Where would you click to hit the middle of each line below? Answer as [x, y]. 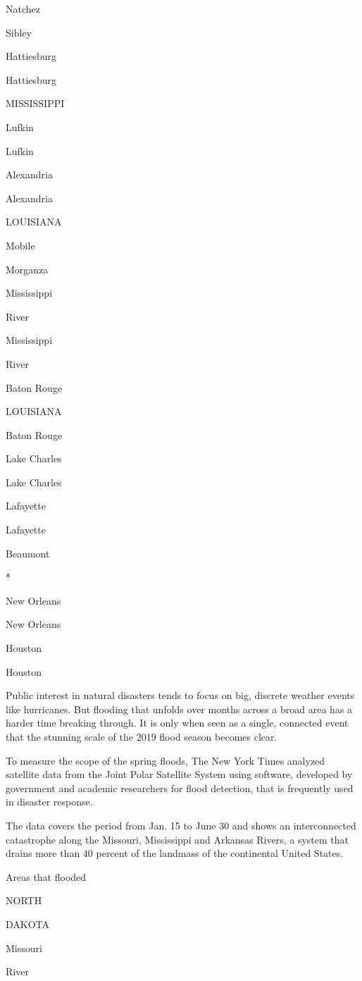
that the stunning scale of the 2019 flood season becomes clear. [142, 736]
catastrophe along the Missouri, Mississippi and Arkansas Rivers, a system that [177, 839]
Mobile [20, 245]
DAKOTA [28, 924]
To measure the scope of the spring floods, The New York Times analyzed [166, 760]
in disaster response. [49, 802]
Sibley [19, 32]
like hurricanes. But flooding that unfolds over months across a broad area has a [179, 709]
